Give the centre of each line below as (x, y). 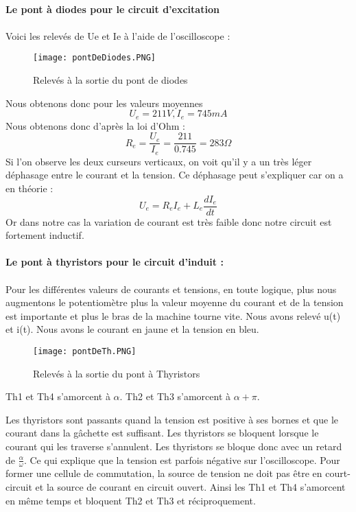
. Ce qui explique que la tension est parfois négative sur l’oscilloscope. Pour (182, 459)
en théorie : (29, 188)
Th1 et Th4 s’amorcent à (58, 396)
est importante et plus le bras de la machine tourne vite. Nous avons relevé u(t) (173, 315)
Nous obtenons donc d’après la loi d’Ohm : (96, 125)
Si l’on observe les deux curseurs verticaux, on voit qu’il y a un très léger (159, 161)
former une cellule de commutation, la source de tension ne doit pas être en (164, 473)
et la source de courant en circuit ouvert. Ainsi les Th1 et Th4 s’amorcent (190, 487)
